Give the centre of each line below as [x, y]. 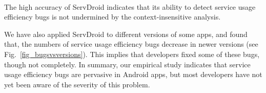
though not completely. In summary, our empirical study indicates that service [127, 64]
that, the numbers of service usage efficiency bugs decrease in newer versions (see [131, 44]
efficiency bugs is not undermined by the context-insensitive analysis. [112, 17]
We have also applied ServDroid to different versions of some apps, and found [126, 34]
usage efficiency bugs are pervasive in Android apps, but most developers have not [133, 74]
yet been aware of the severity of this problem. [77, 84]
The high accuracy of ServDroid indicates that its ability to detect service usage [130, 6]
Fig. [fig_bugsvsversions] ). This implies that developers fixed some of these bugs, [132, 54]
